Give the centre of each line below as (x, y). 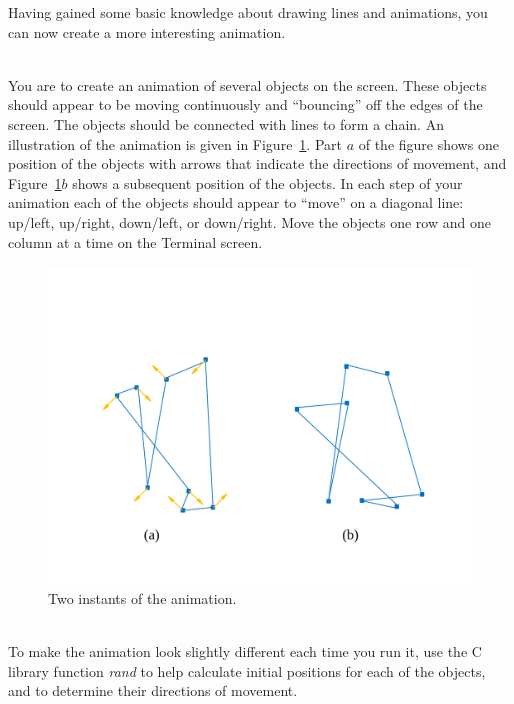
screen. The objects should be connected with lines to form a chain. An (226, 123)
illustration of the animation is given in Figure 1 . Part (175, 143)
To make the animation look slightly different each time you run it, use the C (245, 650)
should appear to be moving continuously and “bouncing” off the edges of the (245, 104)
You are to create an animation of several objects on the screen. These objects (247, 84)
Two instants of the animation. (142, 597)
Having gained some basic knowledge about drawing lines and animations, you (248, 12)
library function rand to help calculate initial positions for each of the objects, (247, 670)
